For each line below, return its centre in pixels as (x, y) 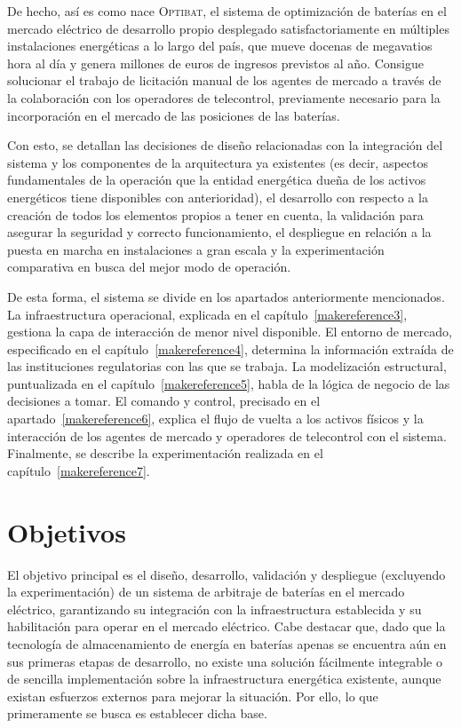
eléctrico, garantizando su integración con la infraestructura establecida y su (215, 609)
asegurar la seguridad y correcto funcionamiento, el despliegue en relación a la (219, 232)
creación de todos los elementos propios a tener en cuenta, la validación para (215, 214)
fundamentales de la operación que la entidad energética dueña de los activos (217, 180)
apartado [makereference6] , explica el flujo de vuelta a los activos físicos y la (215, 419)
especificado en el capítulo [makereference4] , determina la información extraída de (230, 348)
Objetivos (67, 531)
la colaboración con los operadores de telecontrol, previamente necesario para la (224, 97)
